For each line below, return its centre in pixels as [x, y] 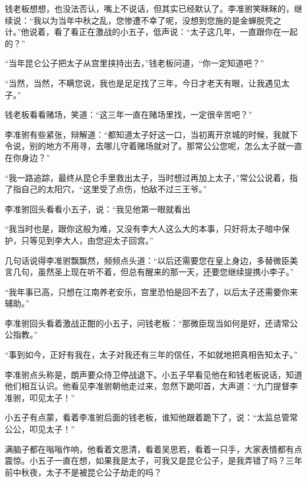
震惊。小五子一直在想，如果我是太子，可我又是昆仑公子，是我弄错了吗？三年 [153, 460]
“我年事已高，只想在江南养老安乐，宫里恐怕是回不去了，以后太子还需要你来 [151, 291]
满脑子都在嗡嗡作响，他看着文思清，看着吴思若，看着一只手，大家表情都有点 [153, 449]
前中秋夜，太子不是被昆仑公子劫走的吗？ [83, 472]
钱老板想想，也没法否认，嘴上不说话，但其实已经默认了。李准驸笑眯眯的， [149, 8]
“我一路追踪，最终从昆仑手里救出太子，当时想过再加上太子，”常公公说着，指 [151, 177]
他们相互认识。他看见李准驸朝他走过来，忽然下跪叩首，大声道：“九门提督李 [151, 386]
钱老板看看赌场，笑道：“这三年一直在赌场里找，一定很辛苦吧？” [129, 114]
